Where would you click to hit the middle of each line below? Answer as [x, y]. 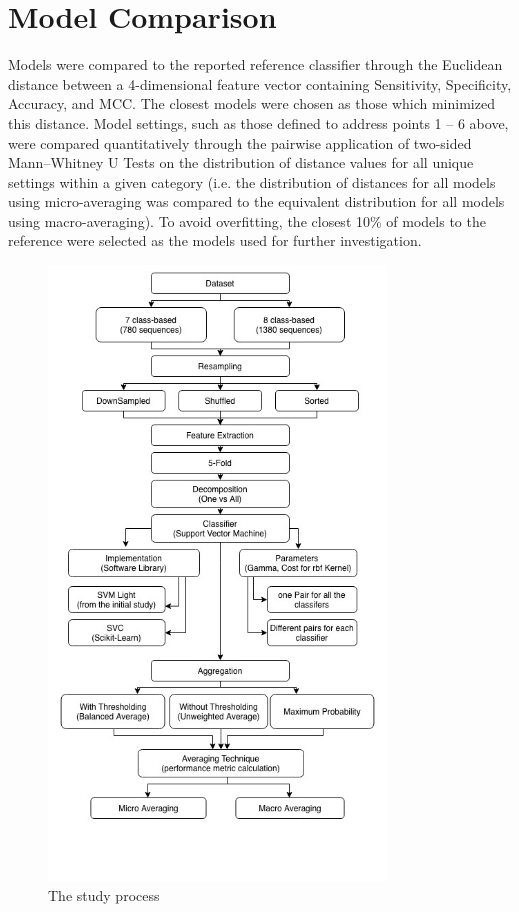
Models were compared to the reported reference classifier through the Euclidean [255, 64]
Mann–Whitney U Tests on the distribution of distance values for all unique [241, 162]
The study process [104, 894]
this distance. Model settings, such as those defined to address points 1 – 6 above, [258, 122]
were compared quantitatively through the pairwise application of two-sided [240, 142]
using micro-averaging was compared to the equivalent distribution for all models [256, 201]
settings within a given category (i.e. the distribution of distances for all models [252, 181]
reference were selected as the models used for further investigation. [215, 240]
